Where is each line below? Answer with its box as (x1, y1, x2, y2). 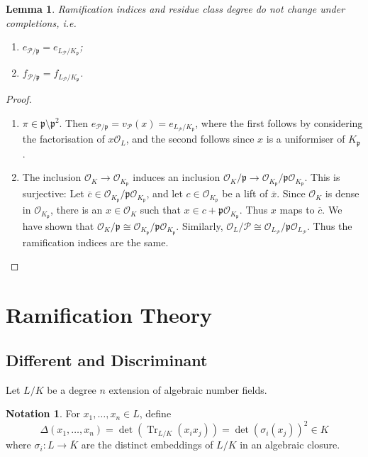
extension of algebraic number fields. (108, 382, 267, 397)
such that (140, 202, 181, 217)
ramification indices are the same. (22, 234, 169, 249)
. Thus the (307, 218, 352, 233)
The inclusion (22, 170, 82, 185)
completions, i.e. (6, 15, 77, 30)
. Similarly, (176, 218, 223, 233)
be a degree (47, 382, 96, 397)
